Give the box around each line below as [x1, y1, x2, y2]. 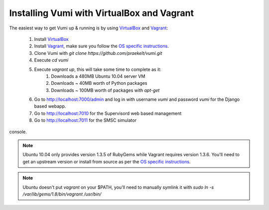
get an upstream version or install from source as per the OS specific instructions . [22, 159, 191, 165]
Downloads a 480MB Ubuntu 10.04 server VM [51, 73, 145, 79]
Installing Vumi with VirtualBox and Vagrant [9, 7, 194, 18]
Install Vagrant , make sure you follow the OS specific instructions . [34, 43, 169, 49]
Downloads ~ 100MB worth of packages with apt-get [51, 87, 160, 93]
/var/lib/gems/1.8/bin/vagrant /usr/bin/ [22, 191, 102, 197]
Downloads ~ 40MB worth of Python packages [51, 80, 147, 86]
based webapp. [34, 103, 66, 109]
